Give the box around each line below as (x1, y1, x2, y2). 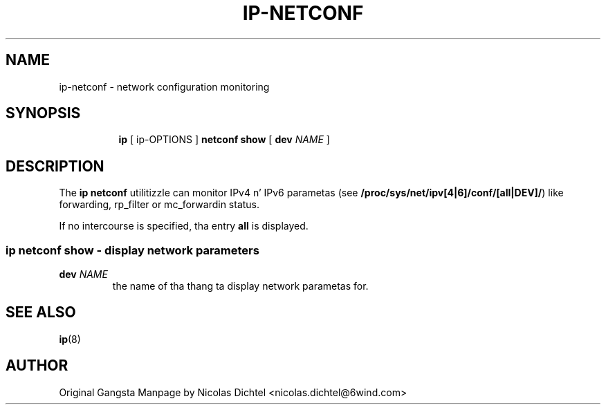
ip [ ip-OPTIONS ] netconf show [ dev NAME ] (118, 133, 330, 146)
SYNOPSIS (6, 104, 81, 122)
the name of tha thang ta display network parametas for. (112, 280, 369, 292)
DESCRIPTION (6, 157, 104, 175)
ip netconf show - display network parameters (6, 243, 259, 257)
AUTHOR (6, 357, 68, 375)
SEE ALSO (6, 304, 76, 322)
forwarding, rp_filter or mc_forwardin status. (59, 198, 260, 211)
